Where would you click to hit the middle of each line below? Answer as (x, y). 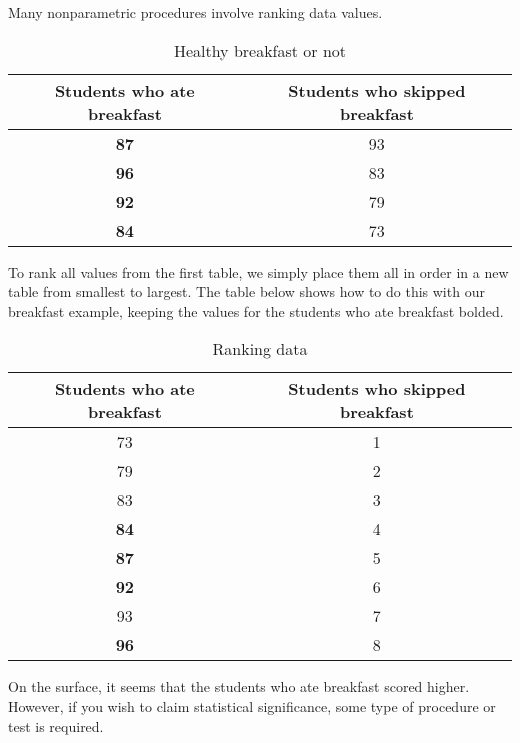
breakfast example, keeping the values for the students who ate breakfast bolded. (256, 310)
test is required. (56, 725)
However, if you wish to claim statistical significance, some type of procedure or (252, 705)
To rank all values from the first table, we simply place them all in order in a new (258, 271)
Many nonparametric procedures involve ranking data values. (195, 12)
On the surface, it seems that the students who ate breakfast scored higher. (239, 686)
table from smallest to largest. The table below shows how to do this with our (246, 291)
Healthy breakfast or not (260, 50)
